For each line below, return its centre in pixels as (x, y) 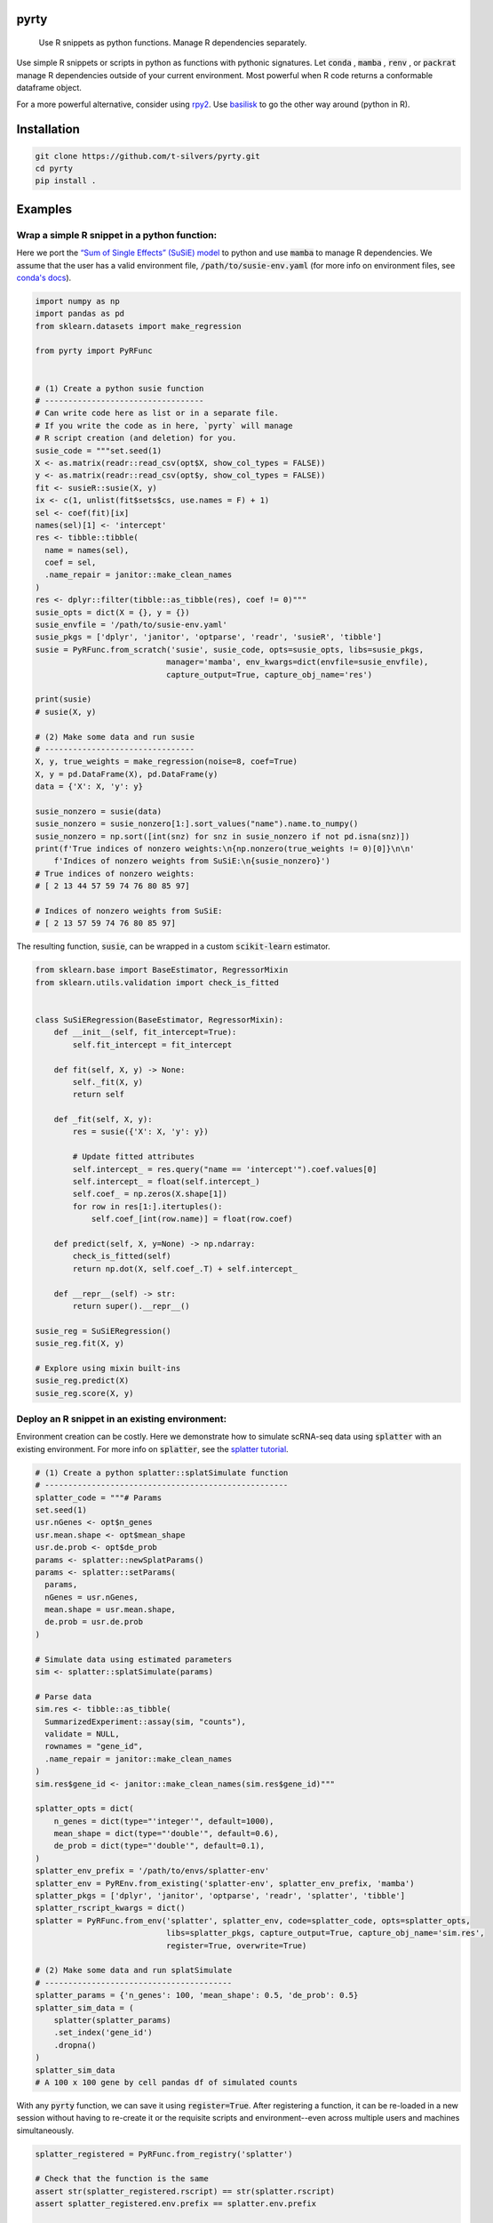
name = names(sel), (87, 550)
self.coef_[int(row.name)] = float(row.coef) (192, 1219)
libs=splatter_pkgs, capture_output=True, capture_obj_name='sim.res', (325, 1933)
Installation (48, 129)
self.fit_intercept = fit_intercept (152, 1044)
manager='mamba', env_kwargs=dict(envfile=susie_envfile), (297, 662)
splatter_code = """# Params (99, 1497)
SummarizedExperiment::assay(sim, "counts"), (145, 1721)
